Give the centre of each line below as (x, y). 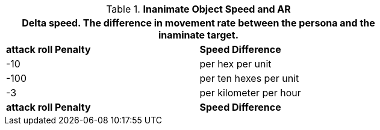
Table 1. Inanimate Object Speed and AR (198, 9)
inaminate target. (198, 35)
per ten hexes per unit (249, 78)
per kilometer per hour (250, 93)
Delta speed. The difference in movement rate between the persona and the (198, 23)
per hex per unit (235, 64)
